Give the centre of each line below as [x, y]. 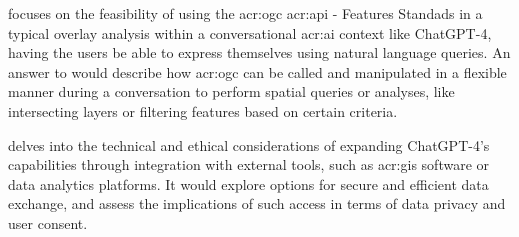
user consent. [48, 222]
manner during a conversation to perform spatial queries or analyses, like [231, 91]
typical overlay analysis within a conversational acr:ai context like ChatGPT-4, [250, 32]
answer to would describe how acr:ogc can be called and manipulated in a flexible [257, 71]
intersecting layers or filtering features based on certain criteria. [203, 110]
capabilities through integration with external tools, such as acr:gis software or [249, 164]
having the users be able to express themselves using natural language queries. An [259, 52]
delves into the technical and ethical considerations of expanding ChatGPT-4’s [249, 144]
